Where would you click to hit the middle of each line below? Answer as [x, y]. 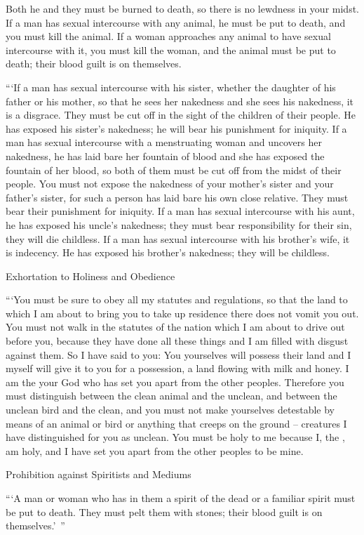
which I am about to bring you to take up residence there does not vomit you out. [182, 313]
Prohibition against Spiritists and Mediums [99, 474]
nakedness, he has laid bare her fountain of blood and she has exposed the [165, 156]
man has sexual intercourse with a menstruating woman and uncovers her [164, 142]
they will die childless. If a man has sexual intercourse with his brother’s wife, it [178, 238]
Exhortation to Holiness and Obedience [90, 276]
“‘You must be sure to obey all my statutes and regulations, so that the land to [177, 299]
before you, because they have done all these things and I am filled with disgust [177, 341]
